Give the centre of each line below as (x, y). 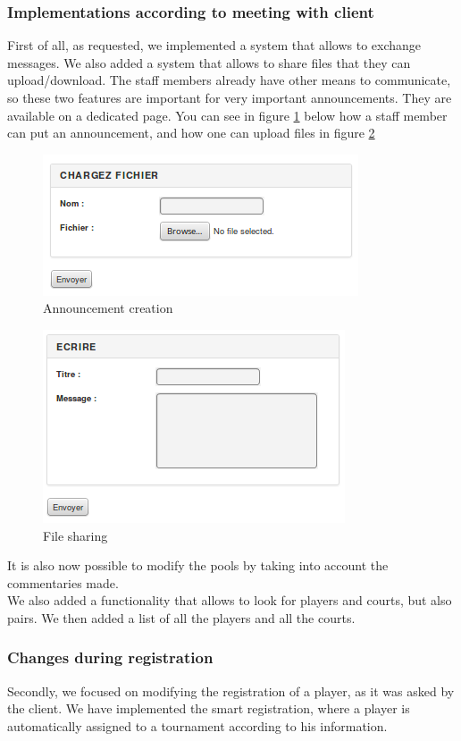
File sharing (75, 535)
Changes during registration (110, 657)
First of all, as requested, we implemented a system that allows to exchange (214, 45)
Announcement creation (108, 308)
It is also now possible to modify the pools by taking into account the (198, 565)
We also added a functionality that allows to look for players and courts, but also (230, 600)
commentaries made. (63, 582)
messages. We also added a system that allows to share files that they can (209, 62)
